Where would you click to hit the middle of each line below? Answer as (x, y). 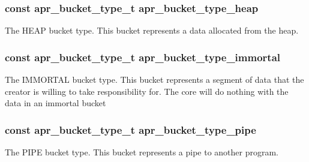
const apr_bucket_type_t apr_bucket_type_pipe (130, 129)
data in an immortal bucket (55, 103)
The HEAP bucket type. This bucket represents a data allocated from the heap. (152, 30)
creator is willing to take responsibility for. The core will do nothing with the (147, 91)
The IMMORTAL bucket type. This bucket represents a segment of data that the (154, 79)
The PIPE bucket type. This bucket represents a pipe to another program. (142, 152)
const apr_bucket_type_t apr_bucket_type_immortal (143, 57)
